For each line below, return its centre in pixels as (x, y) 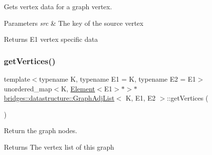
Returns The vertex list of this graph (59, 146)
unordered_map (28, 88)
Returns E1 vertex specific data (51, 39)
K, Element (78, 88)
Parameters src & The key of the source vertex (74, 23)
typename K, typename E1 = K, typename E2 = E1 (117, 79)
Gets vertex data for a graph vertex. (58, 6)
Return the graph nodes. (41, 130)
